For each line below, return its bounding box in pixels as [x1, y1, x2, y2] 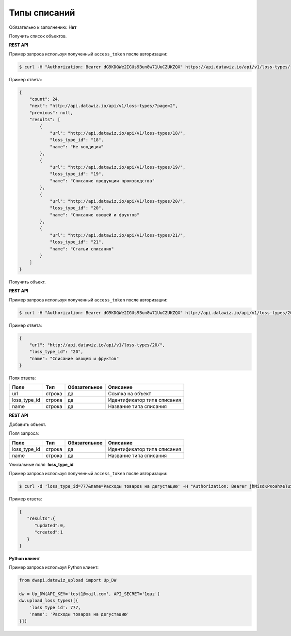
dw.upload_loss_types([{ [19, 598, 79, 603]
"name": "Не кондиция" [49, 144, 104, 149]
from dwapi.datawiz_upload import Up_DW [19, 578, 116, 583]
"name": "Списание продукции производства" [49, 178, 155, 183]
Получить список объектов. [9, 33, 67, 39]
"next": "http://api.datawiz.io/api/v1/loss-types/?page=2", [29, 103, 178, 109]
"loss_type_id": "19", [49, 171, 104, 177]
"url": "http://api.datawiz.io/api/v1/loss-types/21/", [49, 232, 186, 238]
